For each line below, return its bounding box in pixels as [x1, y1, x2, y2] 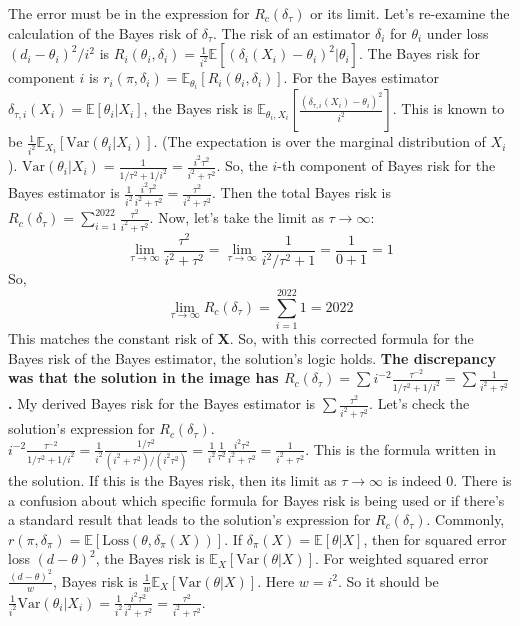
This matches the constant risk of [8, 328, 213, 349]
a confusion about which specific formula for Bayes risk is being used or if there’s [8, 489, 505, 510]
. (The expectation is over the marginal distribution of [153, 131, 486, 152]
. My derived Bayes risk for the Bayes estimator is [8, 393, 316, 414]
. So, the [216, 155, 268, 176]
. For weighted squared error [315, 548, 489, 569]
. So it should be [338, 570, 439, 591]
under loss [426, 22, 489, 43]
